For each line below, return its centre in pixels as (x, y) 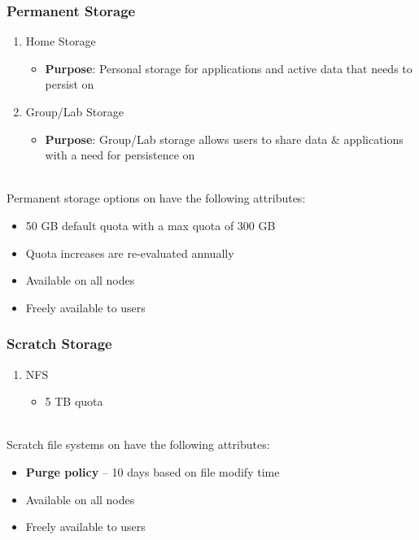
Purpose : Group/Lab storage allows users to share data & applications (224, 139)
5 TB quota (74, 401)
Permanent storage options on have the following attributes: (156, 198)
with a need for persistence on (120, 155)
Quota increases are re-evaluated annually (130, 253)
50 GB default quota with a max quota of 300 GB (151, 225)
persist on (70, 84)
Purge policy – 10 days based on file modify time (153, 471)
